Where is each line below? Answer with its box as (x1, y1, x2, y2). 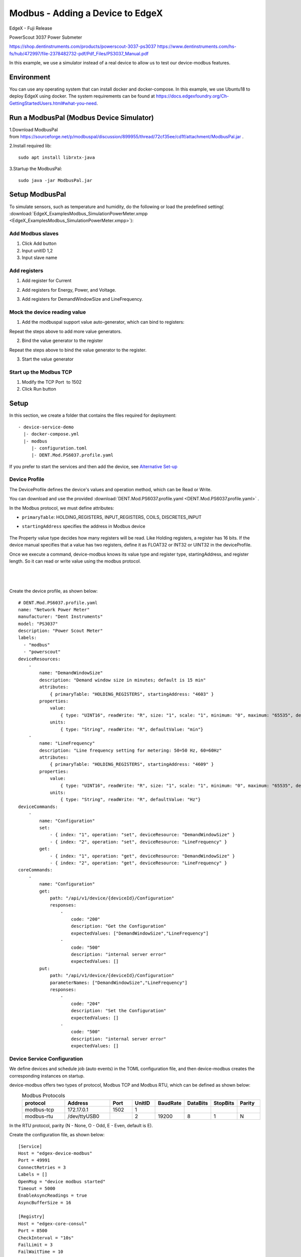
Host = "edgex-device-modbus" (18, 1150, 93, 1156)
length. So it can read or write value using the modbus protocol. (9, 558, 141, 564)
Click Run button (22, 386, 56, 392)
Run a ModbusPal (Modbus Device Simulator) (9, 113, 154, 122)
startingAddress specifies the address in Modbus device (22, 523, 145, 529)
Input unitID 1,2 (22, 247, 53, 253)
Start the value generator (22, 356, 74, 362)
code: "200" (71, 917, 100, 922)
